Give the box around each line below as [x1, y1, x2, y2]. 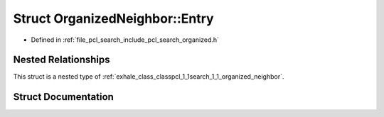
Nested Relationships [13, 54, 110, 66]
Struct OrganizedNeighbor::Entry [13, 11, 214, 26]
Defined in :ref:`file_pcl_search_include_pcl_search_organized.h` [31, 35, 220, 44]
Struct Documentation [13, 91, 114, 103]
